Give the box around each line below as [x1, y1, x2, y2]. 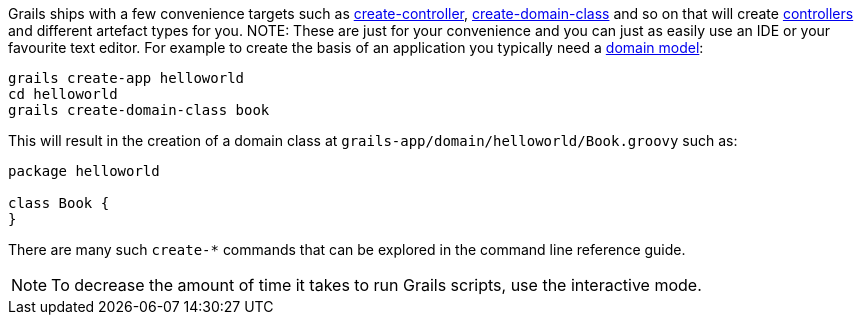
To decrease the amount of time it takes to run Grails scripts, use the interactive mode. [51, 275, 702, 295]
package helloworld [8, 163, 160, 179]
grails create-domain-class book [8, 102, 270, 118]
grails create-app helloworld [8, 70, 245, 86]
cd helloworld [8, 86, 118, 102]
